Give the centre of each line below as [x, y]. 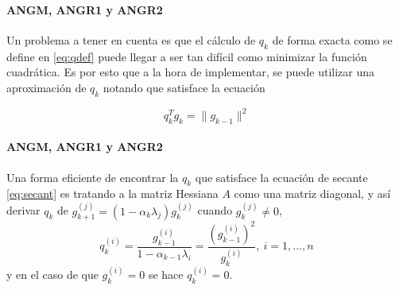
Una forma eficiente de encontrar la [93, 177]
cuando [215, 210]
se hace [166, 275]
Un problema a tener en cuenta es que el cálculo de [131, 39]
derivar [23, 210]
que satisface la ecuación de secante [281, 177]
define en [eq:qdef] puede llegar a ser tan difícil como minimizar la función [187, 56]
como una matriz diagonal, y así [312, 193]
